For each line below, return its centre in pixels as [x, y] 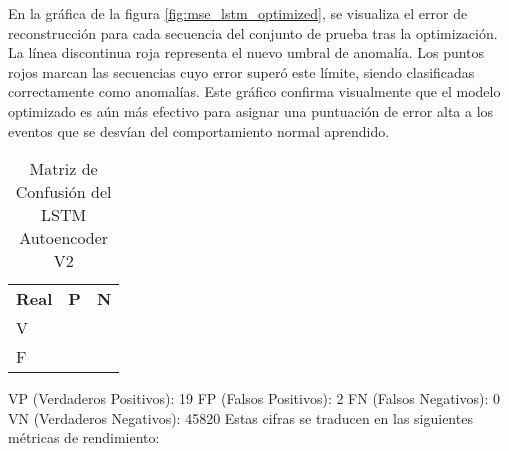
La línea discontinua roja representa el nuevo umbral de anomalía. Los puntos [246, 52]
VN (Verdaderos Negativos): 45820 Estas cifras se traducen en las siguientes [240, 417]
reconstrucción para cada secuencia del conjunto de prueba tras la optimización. [253, 32]
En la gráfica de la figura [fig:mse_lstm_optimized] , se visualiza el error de [238, 13]
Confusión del [63, 192]
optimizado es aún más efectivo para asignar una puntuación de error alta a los [251, 110]
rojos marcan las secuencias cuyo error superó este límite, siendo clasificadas [241, 71]
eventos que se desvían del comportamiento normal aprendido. [199, 130]
